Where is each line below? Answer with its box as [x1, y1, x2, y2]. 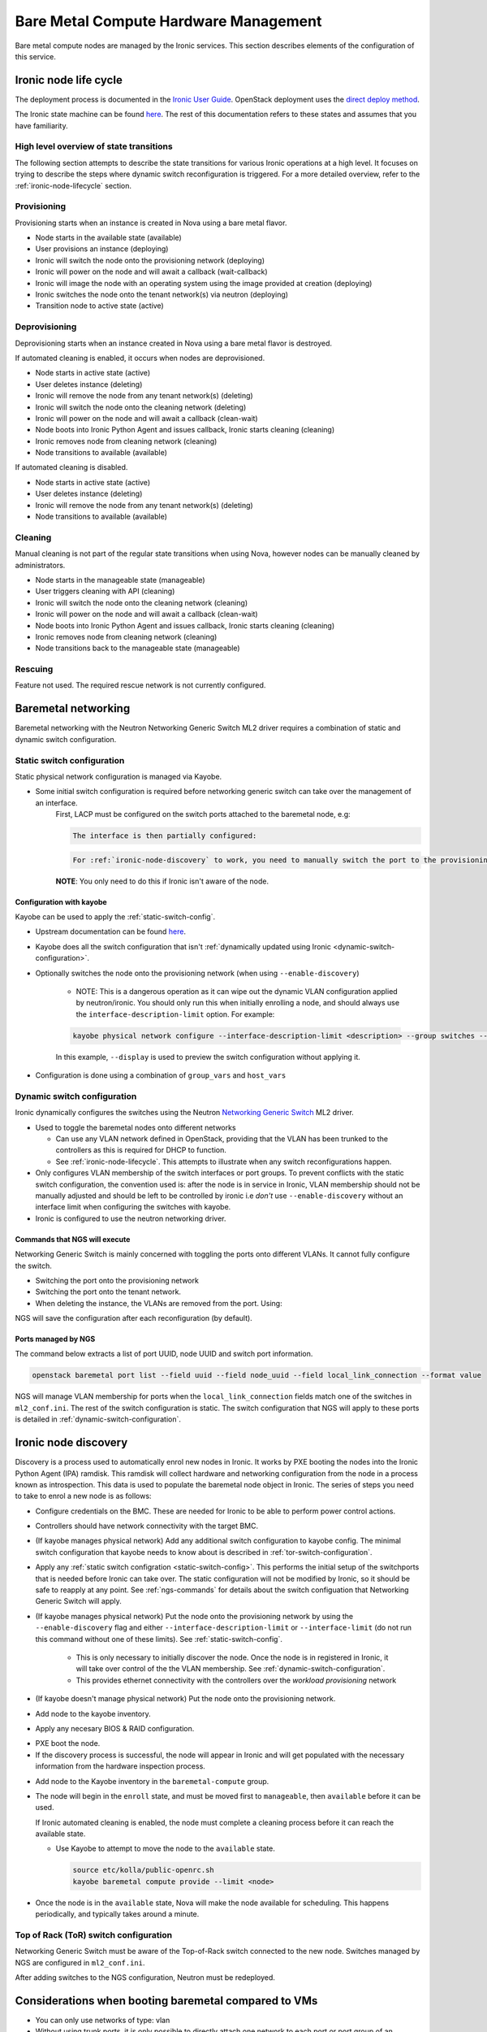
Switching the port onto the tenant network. [35, 1287, 182, 1296]
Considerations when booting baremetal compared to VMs [15, 1994, 318, 2008]
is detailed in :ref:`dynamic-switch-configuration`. [15, 1414, 182, 1424]
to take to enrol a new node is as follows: [15, 1491, 152, 1501]
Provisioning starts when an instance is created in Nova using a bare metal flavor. [15, 218, 287, 228]
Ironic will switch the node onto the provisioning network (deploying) [35, 255, 265, 265]
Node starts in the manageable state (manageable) [35, 575, 206, 584]
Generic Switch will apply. [35, 1596, 122, 1606]
